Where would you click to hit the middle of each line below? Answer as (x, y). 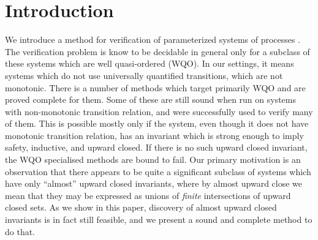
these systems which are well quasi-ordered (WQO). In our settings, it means (150, 63)
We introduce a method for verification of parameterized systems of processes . (153, 39)
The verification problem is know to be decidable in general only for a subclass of (157, 51)
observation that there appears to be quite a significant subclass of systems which (158, 171)
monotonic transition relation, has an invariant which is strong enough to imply (154, 135)
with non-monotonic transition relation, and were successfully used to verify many (159, 111)
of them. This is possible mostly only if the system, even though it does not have (157, 123)
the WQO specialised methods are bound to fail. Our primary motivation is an (153, 159)
